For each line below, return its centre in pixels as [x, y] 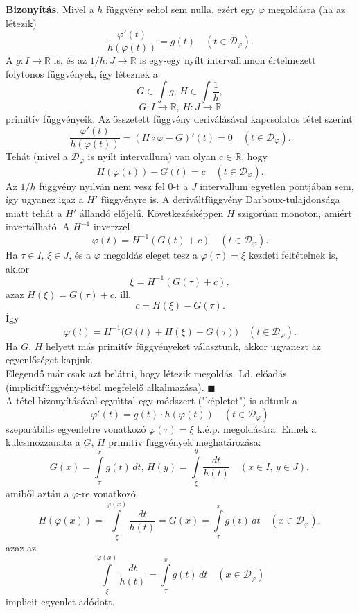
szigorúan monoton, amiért [295, 213]
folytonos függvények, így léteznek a [82, 73]
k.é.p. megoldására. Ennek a [257, 428]
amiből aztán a [37, 493]
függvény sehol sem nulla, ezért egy [181, 9]
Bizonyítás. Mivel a [50, 9]
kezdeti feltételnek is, [293, 254]
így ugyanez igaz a [45, 199]
